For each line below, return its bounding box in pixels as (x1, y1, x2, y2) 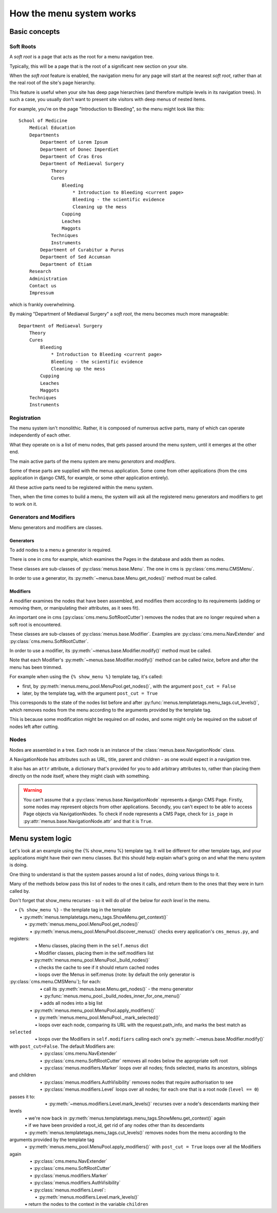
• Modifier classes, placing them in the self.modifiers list (34, 950, 154, 956)
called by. (9, 888, 30, 894)
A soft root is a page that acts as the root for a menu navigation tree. (9, 54, 154, 60)
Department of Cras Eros (40, 154, 103, 159)
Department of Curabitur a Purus (40, 247, 124, 253)
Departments (29, 132, 60, 138)
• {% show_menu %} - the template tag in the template (14, 907, 131, 913)
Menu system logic (9, 834, 72, 843)
